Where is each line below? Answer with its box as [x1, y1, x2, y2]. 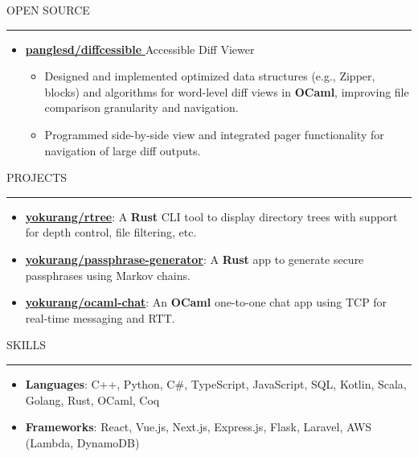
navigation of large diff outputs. [44, 142, 201, 159]
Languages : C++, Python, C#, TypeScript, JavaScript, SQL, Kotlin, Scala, [25, 375, 407, 392]
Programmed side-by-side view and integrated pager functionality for [44, 126, 384, 142]
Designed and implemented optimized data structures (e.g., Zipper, [44, 68, 375, 84]
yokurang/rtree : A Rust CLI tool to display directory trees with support [25, 208, 398, 224]
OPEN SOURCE [6, 2, 90, 18]
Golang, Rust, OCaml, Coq [25, 391, 160, 408]
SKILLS [6, 336, 47, 353]
